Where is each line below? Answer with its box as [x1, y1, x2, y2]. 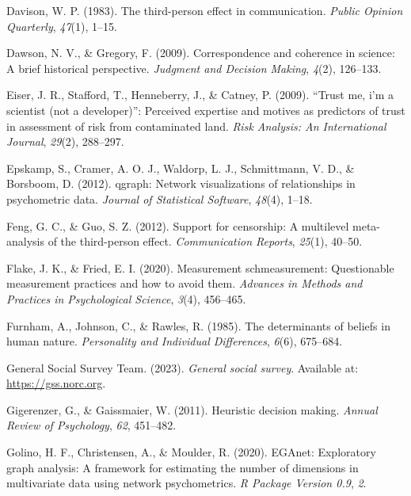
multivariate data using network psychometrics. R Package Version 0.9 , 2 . [6, 475, 367, 491]
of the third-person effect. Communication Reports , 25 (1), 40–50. [48, 233, 363, 250]
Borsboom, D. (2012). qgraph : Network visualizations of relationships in [6, 175, 356, 192]
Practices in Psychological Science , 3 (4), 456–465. [6, 290, 246, 307]
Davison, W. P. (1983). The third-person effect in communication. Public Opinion [6, 2, 403, 18]
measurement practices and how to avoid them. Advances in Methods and [6, 275, 363, 292]
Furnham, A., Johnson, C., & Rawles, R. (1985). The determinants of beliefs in [6, 317, 390, 334]
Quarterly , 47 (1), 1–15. [6, 17, 117, 34]
